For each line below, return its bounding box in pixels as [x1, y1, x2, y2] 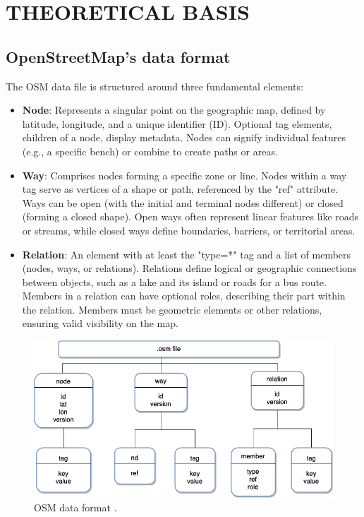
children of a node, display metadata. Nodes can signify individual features [22, 130, 346, 145]
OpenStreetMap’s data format [6, 45, 231, 67]
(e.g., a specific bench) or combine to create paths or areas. [22, 143, 278, 158]
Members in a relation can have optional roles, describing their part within [22, 288, 346, 303]
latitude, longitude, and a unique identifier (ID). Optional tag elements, [22, 116, 332, 131]
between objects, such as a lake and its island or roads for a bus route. [22, 274, 327, 289]
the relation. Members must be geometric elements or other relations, [22, 302, 322, 316]
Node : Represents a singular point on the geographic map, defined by [22, 102, 326, 117]
